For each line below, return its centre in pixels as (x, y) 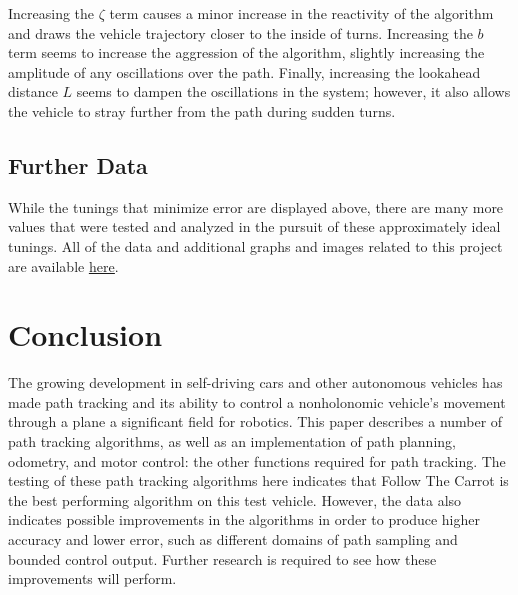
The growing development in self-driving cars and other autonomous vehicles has (255, 382)
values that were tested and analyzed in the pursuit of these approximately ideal (254, 226)
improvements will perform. (92, 578)
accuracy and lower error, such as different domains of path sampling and (233, 539)
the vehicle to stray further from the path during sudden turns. (202, 110)
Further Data (78, 164)
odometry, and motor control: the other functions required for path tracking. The (257, 460)
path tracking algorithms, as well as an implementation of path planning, (232, 441)
